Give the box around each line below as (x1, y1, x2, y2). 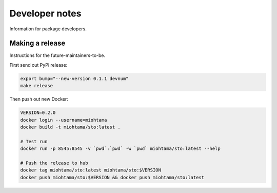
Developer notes (9, 8, 82, 19)
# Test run (20, 139, 48, 144)
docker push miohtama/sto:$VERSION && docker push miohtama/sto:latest (20, 175, 205, 180)
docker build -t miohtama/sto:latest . (20, 124, 121, 130)
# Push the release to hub (20, 160, 88, 166)
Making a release (9, 39, 66, 48)
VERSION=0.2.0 (20, 110, 56, 115)
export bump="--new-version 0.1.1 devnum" (20, 75, 129, 82)
